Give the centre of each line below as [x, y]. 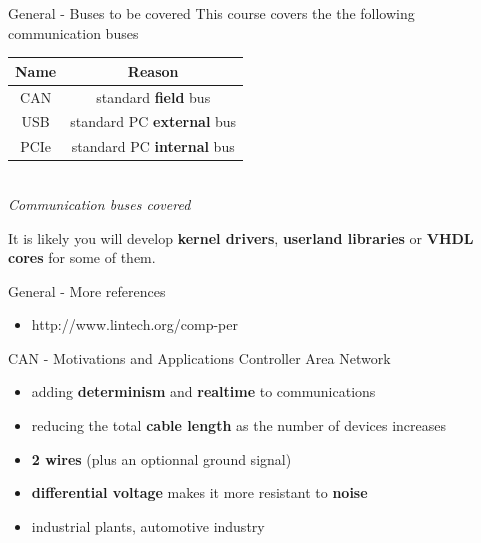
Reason [153, 70]
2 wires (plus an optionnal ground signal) [161, 458]
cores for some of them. [82, 257]
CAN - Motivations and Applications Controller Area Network [199, 357]
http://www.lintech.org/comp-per [135, 324]
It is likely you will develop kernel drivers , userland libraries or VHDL [241, 237]
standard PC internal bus [153, 146]
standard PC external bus [153, 121]
